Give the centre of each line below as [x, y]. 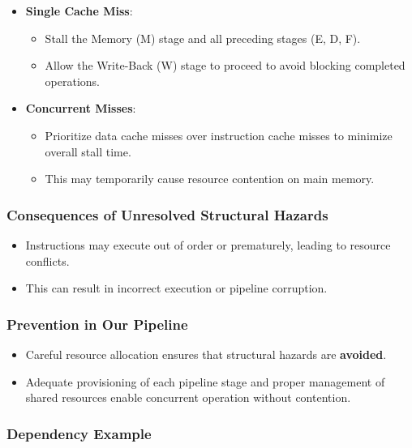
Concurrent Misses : [81, 108]
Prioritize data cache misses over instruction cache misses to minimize [219, 135]
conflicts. [47, 260]
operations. [73, 81]
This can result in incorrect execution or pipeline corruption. [176, 288]
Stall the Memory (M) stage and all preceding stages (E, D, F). [203, 38]
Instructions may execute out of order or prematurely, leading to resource [208, 244]
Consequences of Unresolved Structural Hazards [167, 214]
